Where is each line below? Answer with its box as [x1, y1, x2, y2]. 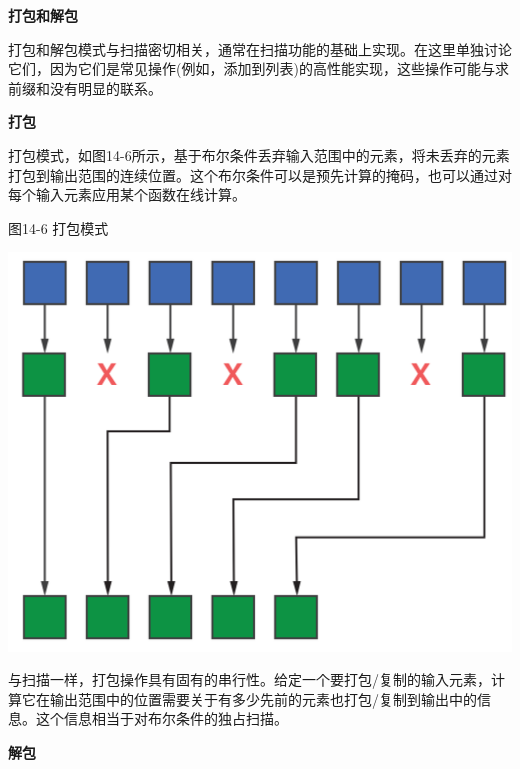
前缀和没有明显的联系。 [8, 77, 162, 98]
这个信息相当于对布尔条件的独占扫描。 [35, 708, 288, 729]
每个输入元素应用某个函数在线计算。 [8, 184, 246, 205]
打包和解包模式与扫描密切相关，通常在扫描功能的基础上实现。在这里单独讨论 [8, 38, 512, 59]
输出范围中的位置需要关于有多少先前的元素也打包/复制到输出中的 [49, 688, 477, 709]
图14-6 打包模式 [8, 217, 109, 238]
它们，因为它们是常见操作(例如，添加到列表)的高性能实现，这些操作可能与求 [8, 58, 509, 79]
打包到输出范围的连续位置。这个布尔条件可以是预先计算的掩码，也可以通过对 [8, 164, 512, 185]
